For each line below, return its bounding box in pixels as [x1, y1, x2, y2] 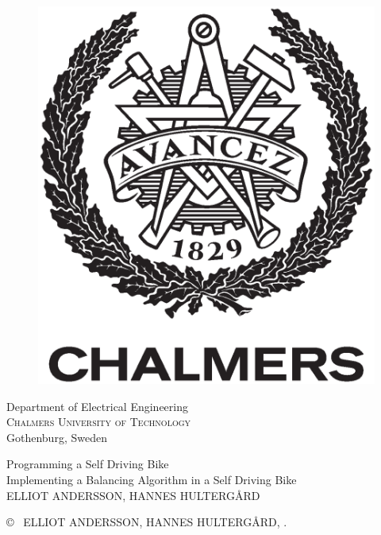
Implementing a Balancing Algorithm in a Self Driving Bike [6, 471, 297, 487]
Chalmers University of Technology [6, 413, 191, 430]
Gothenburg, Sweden [6, 428, 107, 445]
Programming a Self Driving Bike [6, 456, 169, 472]
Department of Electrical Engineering [6, 397, 188, 414]
